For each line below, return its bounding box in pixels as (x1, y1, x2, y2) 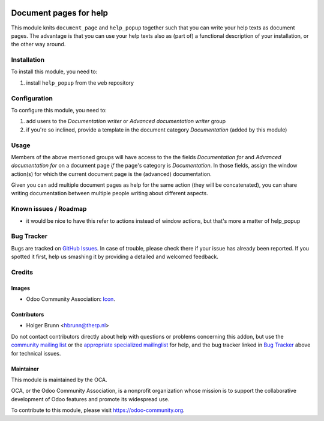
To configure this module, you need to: (11, 106, 107, 114)
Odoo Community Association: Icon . (26, 295, 115, 303)
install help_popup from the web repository (26, 79, 134, 86)
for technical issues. (11, 350, 61, 357)
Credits (11, 268, 33, 276)
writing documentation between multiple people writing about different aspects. (11, 190, 208, 197)
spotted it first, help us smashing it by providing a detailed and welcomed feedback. (11, 253, 218, 261)
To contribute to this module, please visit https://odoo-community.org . (11, 407, 185, 414)
